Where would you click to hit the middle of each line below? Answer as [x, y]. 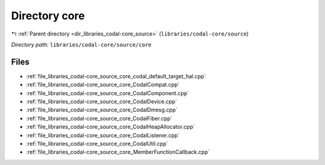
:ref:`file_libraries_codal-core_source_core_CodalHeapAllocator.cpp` [110, 127]
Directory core [48, 16]
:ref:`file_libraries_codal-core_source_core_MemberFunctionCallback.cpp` [118, 152]
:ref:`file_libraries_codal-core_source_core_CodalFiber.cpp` [99, 118]
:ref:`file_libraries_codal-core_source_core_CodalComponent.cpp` [108, 93]
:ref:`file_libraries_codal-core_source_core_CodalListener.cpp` [103, 135]
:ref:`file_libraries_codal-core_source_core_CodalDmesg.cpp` [102, 110]
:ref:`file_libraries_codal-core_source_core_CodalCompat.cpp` [103, 85]
